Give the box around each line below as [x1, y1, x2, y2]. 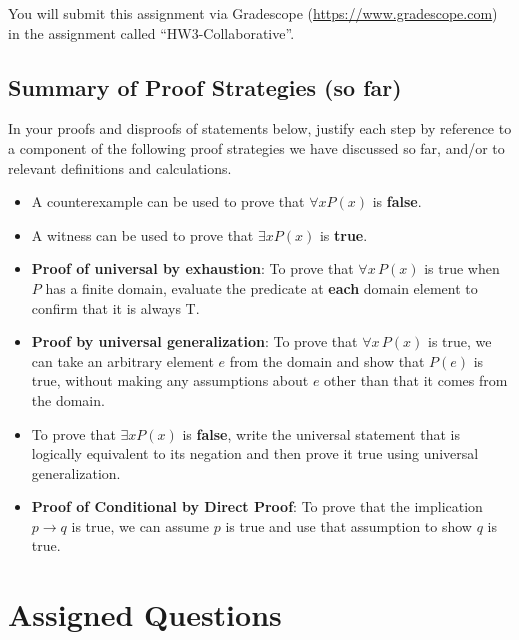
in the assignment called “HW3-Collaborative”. [8, 22, 295, 43]
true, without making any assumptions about [31, 370, 309, 391]
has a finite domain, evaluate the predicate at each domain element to [45, 277, 478, 298]
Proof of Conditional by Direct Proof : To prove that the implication [31, 496, 483, 517]
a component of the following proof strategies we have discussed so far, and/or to [8, 137, 505, 158]
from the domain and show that [229, 350, 425, 371]
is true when [424, 258, 500, 279]
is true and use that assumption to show [225, 515, 472, 536]
